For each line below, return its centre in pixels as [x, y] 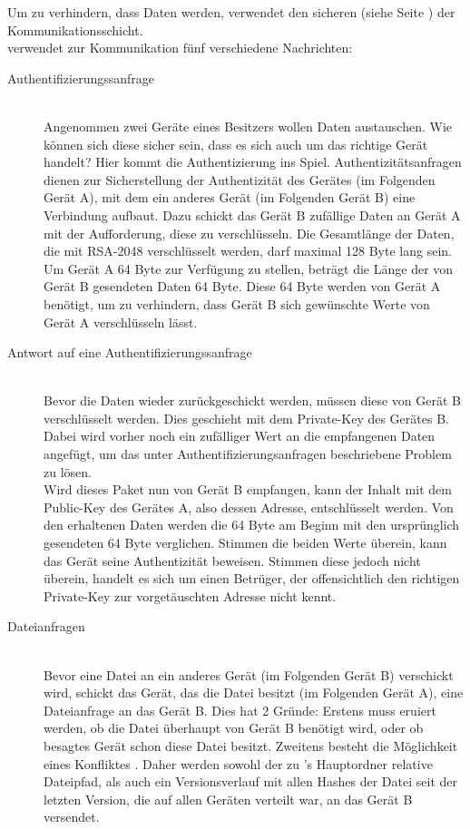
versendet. [72, 817]
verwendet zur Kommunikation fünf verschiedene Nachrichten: [180, 48]
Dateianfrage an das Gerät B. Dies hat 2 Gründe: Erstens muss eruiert [240, 710]
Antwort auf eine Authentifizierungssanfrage [130, 352]
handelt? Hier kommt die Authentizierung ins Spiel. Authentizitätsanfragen [253, 162]
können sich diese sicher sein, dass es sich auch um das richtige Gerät [236, 144]
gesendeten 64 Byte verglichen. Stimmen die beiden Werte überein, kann [245, 543]
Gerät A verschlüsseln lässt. [121, 322]
